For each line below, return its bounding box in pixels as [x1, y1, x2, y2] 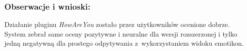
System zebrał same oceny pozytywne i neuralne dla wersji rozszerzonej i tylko [4, 28, 237, 38]
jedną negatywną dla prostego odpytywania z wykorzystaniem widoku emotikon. [4, 38, 244, 48]
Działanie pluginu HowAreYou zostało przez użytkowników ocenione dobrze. [4, 19, 230, 29]
